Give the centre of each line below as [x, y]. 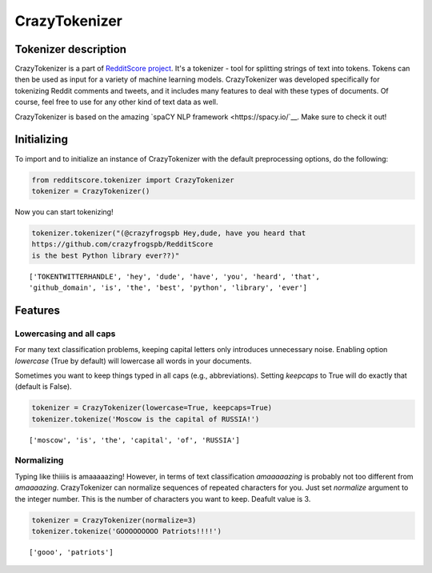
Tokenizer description [71, 49]
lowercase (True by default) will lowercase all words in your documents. [133, 361]
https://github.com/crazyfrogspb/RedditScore [122, 244]
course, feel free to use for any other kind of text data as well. [116, 102]
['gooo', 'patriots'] [71, 552]
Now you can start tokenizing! [64, 211]
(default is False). [43, 387]
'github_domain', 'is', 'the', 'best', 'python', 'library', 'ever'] [168, 288]
